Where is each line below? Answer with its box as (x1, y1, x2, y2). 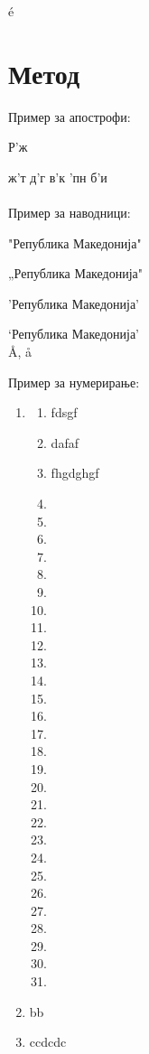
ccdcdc (29, 1032, 67, 1051)
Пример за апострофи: (8, 107, 131, 126)
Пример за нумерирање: (8, 372, 140, 391)
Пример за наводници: (8, 203, 131, 222)
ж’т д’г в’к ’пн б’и (8, 167, 107, 186)
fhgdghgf (51, 463, 99, 482)
